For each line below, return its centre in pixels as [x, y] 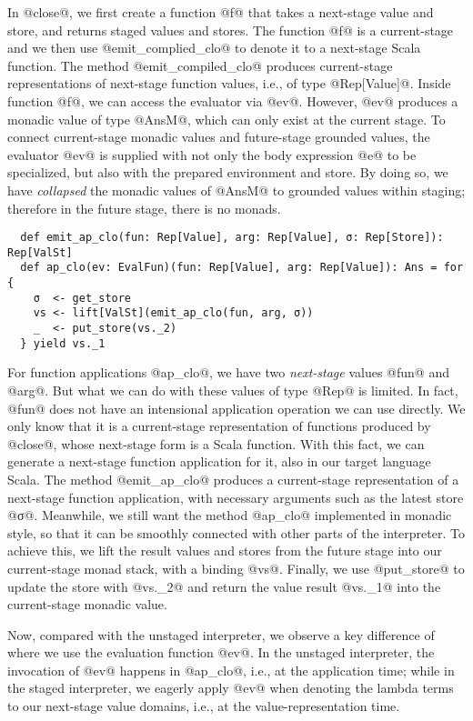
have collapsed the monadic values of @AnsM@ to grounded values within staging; [236, 190]
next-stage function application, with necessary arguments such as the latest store [236, 497]
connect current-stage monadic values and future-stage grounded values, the [219, 137]
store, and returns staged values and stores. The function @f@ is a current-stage [231, 30]
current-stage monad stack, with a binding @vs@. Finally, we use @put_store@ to [236, 568]
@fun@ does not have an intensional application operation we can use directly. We [236, 408]
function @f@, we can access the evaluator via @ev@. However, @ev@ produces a [233, 100]
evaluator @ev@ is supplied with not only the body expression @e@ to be [212, 154]
